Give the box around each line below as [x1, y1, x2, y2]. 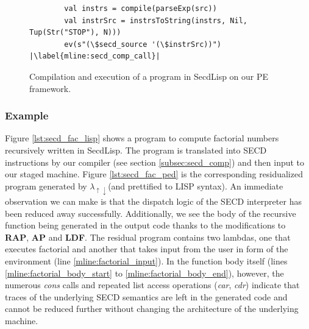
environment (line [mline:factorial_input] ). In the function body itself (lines [5, 254, 288, 267]
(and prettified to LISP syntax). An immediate [108, 179, 283, 192]
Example [5, 108, 49, 123]
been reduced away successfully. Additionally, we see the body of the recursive [5, 207, 296, 219]
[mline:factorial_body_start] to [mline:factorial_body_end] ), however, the [5, 266, 284, 279]
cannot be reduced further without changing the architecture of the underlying [5, 302, 299, 315]
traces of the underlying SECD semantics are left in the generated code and [5, 290, 288, 303]
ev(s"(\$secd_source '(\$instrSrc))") [64, 40, 221, 49]
